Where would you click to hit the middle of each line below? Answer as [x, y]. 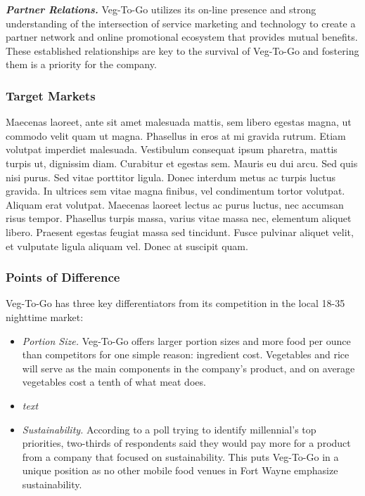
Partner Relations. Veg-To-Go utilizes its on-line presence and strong [161, 9]
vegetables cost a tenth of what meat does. [114, 382]
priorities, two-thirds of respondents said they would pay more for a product [186, 443]
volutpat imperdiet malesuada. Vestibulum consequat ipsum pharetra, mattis [172, 149]
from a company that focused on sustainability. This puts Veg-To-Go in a [180, 456]
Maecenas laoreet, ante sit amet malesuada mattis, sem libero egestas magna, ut [179, 122]
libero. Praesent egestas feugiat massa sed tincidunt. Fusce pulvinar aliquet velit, [180, 231]
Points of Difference [63, 277]
